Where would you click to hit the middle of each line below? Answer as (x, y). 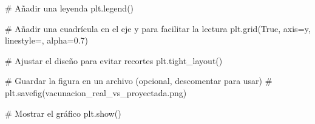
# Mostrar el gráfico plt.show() (63, 113)
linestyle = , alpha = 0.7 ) (47, 40)
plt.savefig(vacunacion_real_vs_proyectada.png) (96, 92)
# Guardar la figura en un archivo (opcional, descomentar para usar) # (139, 81)
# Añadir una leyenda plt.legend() (69, 8)
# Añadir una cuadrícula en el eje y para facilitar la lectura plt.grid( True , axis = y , (158, 28)
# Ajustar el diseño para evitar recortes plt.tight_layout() (114, 60)
